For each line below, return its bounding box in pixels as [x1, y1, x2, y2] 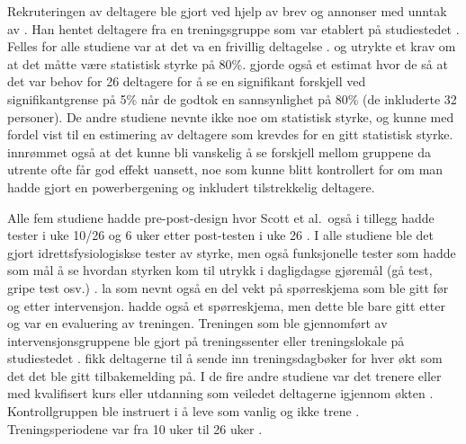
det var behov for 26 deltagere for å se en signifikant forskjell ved [7, 72, 366, 91]
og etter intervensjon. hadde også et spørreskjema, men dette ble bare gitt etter [7, 296, 446, 315]
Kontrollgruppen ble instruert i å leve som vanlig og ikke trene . [7, 402, 360, 421]
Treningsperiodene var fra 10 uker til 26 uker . [7, 419, 263, 438]
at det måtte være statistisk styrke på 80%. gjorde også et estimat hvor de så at [7, 54, 448, 73]
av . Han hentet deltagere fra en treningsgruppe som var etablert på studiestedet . [7, 19, 460, 38]
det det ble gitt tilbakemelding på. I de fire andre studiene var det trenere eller [7, 366, 442, 385]
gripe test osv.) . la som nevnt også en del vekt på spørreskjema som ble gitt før [7, 278, 449, 297]
